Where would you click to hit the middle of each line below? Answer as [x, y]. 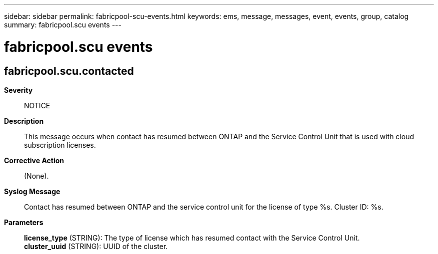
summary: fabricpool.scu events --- [63, 25]
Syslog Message [32, 191]
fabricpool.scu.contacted [69, 71]
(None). [36, 176]
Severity [18, 90]
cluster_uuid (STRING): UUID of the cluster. [96, 246]
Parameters [24, 222]
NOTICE [37, 105]
